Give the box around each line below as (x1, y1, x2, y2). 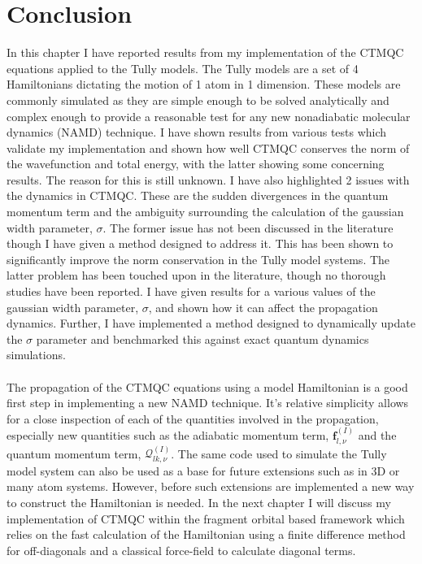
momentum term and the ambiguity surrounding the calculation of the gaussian (7, 203, 404, 220)
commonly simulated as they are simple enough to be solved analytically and (7, 91, 389, 108)
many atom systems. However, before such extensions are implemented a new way (7, 478, 415, 495)
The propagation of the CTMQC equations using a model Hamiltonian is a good (7, 378, 408, 395)
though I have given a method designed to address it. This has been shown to (7, 235, 394, 252)
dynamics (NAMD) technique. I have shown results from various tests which (7, 124, 387, 141)
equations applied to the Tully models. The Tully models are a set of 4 (7, 59, 359, 76)
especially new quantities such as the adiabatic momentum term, (7, 427, 329, 444)
